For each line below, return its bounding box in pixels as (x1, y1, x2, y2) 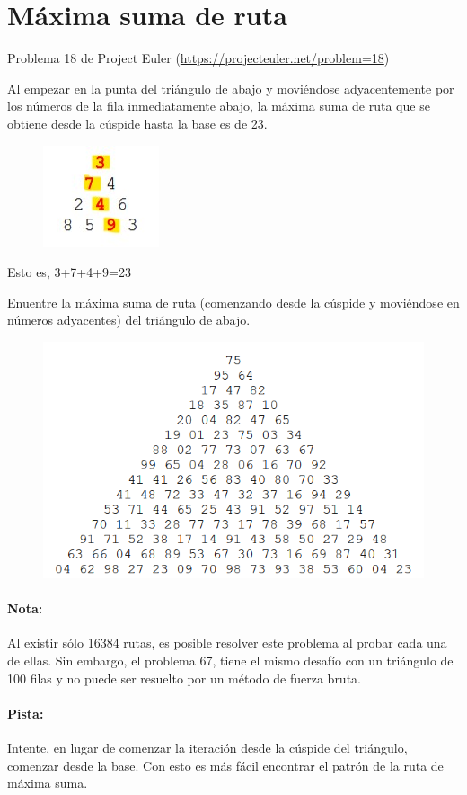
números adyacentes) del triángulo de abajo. (7, 310, 251, 329)
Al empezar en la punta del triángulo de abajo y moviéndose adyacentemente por (7, 78, 454, 97)
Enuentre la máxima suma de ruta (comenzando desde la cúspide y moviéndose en (7, 292, 460, 311)
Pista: (7, 703, 44, 722)
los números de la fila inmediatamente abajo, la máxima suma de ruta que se (7, 96, 430, 115)
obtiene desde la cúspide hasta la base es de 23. (7, 113, 268, 132)
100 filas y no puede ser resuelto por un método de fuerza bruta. (7, 668, 361, 687)
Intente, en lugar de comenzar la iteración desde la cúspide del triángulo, (7, 738, 408, 757)
